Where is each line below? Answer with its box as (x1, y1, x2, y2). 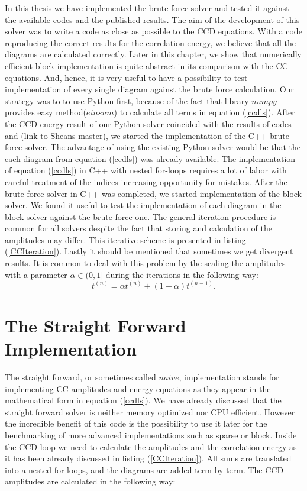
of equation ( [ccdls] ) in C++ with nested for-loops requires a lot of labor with (5, 164, 287, 176)
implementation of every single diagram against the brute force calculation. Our (5, 83, 294, 95)
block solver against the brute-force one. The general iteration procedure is (5, 210, 276, 222)
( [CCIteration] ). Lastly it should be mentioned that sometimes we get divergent (5, 245, 293, 257)
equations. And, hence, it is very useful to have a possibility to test (5, 71, 248, 83)
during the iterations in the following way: (105, 268, 258, 280)
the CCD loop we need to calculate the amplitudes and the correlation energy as (5, 440, 297, 453)
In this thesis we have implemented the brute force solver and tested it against (5, 2, 289, 14)
